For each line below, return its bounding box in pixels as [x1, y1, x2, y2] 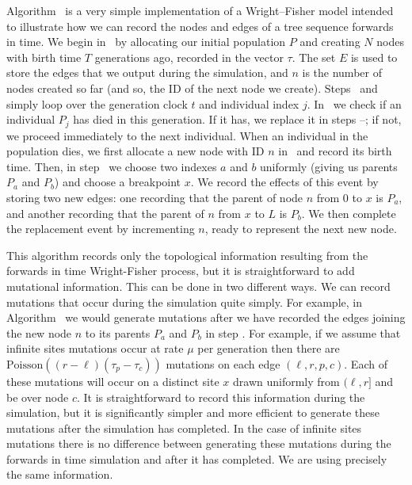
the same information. [6, 466, 113, 483]
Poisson [6, 359, 44, 371]
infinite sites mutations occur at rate [6, 340, 184, 357]
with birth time [6, 48, 82, 65]
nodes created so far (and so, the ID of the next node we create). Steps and [6, 79, 378, 96]
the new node [6, 324, 72, 341]
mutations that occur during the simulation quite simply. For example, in [6, 293, 362, 310]
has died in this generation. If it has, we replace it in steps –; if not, [73, 111, 402, 128]
